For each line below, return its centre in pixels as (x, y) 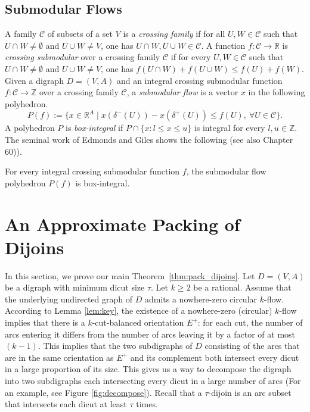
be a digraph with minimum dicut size (75, 287)
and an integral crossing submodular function (199, 80)
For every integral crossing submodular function (92, 171)
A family (21, 34)
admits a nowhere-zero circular (201, 299)
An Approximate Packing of (123, 224)
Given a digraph (34, 80)
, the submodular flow (226, 171)
